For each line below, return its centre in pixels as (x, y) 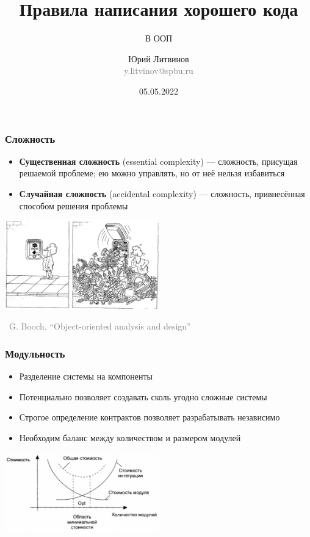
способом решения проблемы (74, 205)
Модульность (35, 353)
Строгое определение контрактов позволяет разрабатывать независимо (150, 417)
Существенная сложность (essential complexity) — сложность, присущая (158, 161)
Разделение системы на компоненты (86, 376)
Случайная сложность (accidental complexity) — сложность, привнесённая (162, 193)
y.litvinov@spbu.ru (159, 70)
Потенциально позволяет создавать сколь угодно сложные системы (143, 396)
